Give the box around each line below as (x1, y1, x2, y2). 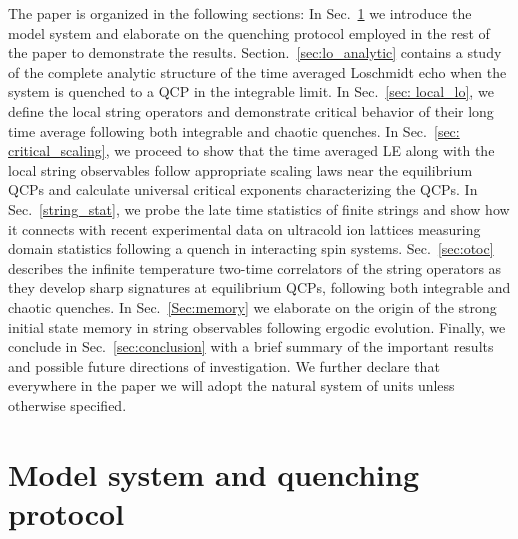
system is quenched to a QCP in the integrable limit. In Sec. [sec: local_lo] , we (8, 81, 494, 102)
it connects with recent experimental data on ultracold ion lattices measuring (8, 218, 481, 239)
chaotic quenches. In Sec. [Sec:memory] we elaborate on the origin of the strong (8, 296, 497, 317)
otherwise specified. (8, 394, 127, 415)
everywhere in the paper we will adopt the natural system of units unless (8, 375, 455, 396)
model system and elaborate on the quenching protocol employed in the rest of (8, 22, 490, 43)
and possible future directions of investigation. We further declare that (8, 355, 440, 376)
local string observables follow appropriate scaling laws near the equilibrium (8, 159, 473, 180)
